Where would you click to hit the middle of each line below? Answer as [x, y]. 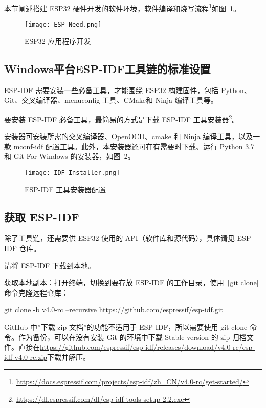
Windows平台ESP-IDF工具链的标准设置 [107, 68]
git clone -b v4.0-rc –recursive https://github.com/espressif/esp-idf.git [114, 310]
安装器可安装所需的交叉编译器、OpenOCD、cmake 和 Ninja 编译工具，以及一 [132, 136]
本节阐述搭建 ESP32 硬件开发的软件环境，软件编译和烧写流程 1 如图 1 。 [123, 7]
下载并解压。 [69, 357]
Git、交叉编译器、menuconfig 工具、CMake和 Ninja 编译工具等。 [111, 100]
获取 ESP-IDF [42, 217]
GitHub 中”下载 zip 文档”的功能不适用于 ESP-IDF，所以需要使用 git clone [126, 327]
